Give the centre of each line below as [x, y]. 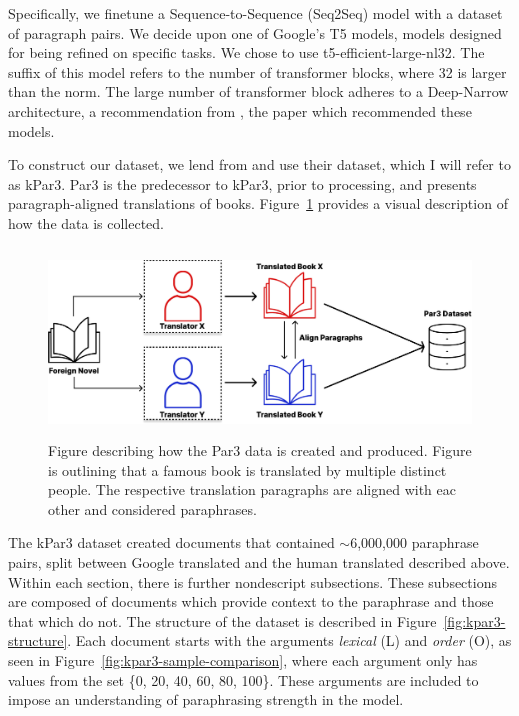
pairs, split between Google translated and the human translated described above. [259, 562]
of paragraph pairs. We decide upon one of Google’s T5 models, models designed [255, 32]
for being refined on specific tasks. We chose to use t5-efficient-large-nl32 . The [246, 52]
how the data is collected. [86, 222]
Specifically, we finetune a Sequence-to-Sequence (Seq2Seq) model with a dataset [255, 13]
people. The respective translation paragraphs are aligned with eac [252, 489]
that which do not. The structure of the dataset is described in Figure [222, 620]
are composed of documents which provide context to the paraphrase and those [251, 601]
